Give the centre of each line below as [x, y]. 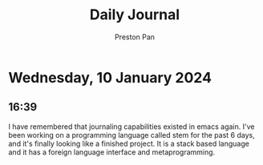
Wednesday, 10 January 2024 [110, 77]
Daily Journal [135, 15]
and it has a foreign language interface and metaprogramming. [112, 152]
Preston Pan [135, 37]
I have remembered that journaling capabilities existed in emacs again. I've [131, 127]
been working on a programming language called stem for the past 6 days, [131, 135]
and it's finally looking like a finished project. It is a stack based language [129, 143]
